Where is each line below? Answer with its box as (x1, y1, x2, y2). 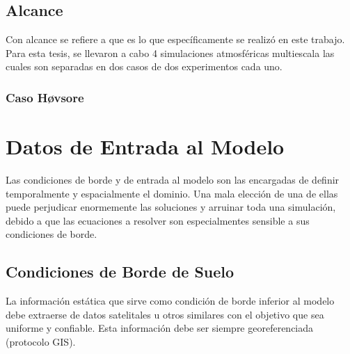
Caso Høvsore (6, 88, 84, 106)
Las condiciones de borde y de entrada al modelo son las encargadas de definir (6, 172, 340, 186)
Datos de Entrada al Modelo (6, 132, 285, 161)
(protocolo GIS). (6, 334, 76, 348)
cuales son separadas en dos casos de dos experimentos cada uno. (6, 59, 283, 74)
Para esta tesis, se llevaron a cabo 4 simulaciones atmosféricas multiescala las (6, 45, 335, 60)
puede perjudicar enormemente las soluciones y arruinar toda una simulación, (6, 200, 336, 214)
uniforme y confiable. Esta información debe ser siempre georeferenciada (6, 321, 314, 335)
